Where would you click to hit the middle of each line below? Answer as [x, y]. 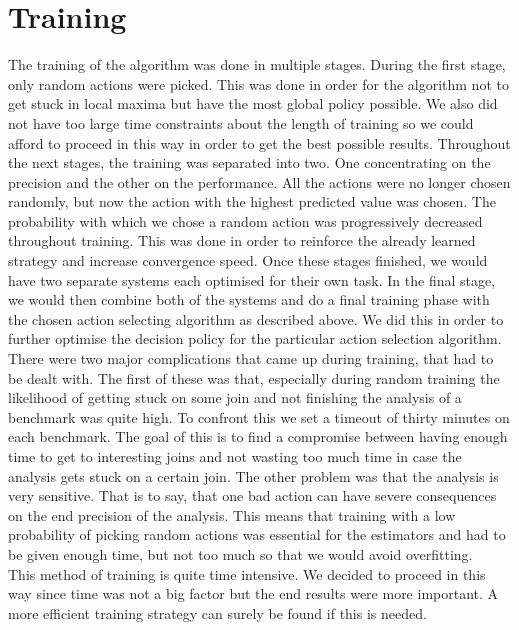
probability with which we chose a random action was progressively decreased [245, 220]
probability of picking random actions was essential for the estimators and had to [257, 534]
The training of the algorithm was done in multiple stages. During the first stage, [257, 64]
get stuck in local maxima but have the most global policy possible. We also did [253, 103]
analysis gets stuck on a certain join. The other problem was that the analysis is [253, 475]
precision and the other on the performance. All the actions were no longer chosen [259, 181]
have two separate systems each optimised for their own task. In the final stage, [252, 279]
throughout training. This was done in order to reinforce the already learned [242, 240]
